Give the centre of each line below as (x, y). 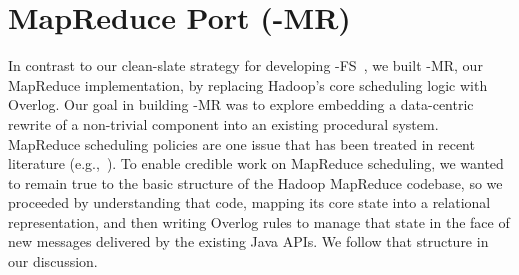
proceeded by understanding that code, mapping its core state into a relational (249, 202)
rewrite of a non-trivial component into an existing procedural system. (223, 123)
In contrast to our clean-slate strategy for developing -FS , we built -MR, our (245, 65)
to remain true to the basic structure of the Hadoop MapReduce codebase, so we (255, 182)
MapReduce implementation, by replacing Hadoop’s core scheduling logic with (248, 84)
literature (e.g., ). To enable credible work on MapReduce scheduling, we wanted (256, 163)
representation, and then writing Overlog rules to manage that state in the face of (259, 221)
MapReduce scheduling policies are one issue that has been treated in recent (241, 143)
